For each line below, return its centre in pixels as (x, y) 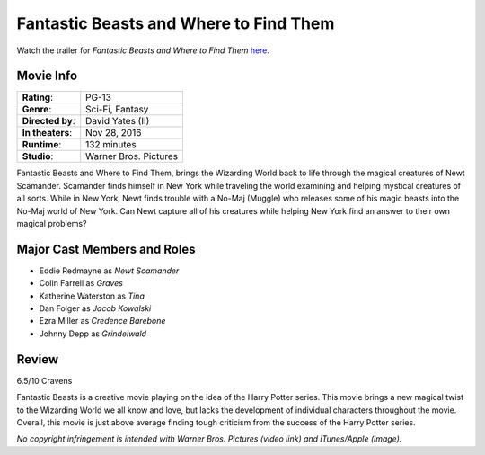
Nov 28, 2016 (114, 133)
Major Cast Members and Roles (106, 249)
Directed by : (48, 121)
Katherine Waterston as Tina (92, 296)
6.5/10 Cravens (44, 380)
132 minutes (111, 145)
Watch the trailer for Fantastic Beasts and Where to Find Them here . (143, 50)
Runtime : (42, 145)
